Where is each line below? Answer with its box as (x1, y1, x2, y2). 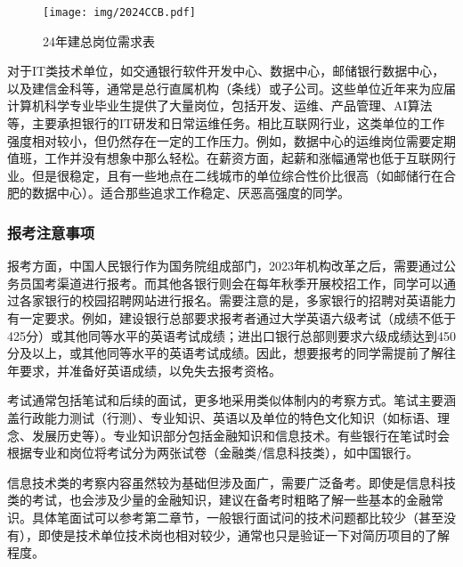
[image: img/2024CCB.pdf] (43, 6, 196, 19)
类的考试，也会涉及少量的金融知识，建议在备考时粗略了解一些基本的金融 (7, 490, 431, 509)
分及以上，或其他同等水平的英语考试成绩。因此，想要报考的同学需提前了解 (7, 344, 443, 362)
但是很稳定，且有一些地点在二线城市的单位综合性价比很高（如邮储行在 (31, 166, 443, 184)
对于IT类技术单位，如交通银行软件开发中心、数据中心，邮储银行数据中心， (7, 61, 445, 80)
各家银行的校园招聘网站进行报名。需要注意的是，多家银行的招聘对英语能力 (19, 291, 456, 310)
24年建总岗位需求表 (43, 31, 155, 50)
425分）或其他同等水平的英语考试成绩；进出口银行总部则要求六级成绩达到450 (7, 326, 456, 344)
